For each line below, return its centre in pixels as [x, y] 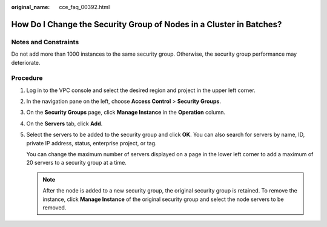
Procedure [27, 78]
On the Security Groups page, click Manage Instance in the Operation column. [126, 113]
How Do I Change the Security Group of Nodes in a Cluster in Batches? [147, 24]
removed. [54, 207]
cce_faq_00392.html [84, 7]
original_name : [31, 7]
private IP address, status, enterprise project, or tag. [91, 143]
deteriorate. [26, 62]
